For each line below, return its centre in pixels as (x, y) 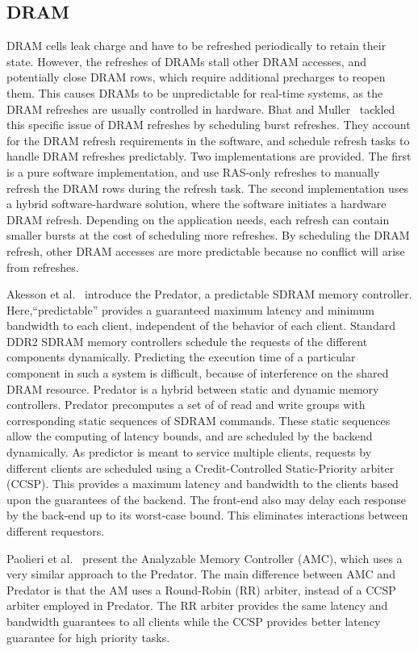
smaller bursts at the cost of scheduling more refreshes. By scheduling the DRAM (208, 235)
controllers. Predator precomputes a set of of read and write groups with (186, 405)
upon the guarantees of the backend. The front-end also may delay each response (207, 499)
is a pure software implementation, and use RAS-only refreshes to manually (193, 171)
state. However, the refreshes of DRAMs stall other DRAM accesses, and (186, 61)
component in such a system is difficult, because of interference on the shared (198, 373)
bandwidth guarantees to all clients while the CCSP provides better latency (194, 621)
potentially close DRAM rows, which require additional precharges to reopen (196, 77)
